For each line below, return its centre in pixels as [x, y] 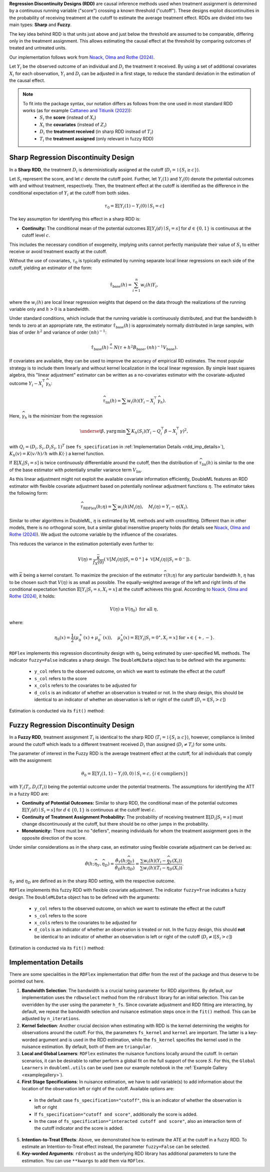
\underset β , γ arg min [103, 431]
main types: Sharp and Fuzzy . [40, 25]
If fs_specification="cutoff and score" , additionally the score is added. [116, 1114]
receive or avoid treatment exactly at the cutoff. [58, 252]
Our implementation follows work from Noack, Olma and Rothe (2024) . [82, 57]
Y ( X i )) [176, 861]
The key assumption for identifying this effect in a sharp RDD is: [75, 219]
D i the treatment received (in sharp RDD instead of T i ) [96, 132]
